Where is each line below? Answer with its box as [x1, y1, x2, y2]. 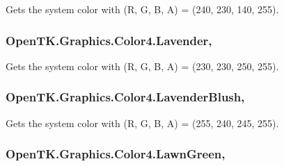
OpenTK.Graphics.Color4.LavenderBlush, [6, 88, 245, 106]
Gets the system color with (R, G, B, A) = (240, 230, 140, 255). [6, 2, 279, 16]
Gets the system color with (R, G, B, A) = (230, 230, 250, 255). [6, 58, 279, 73]
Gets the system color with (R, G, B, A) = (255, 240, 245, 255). [6, 115, 279, 130]
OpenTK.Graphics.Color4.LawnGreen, [6, 145, 226, 163]
